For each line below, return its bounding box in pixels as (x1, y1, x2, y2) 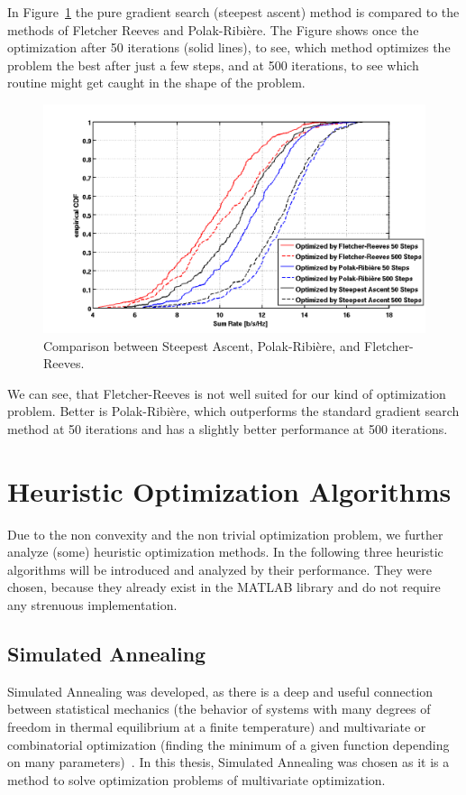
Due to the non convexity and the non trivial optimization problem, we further (7, 524, 443, 543)
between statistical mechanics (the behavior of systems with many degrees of (7, 699, 431, 718)
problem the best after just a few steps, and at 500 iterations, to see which (7, 55, 419, 74)
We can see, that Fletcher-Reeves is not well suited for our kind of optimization (7, 384, 446, 402)
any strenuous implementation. (7, 596, 178, 615)
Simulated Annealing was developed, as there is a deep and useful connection (7, 681, 434, 700)
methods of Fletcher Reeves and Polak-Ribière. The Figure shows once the (7, 20, 419, 39)
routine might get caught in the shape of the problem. (7, 73, 306, 92)
